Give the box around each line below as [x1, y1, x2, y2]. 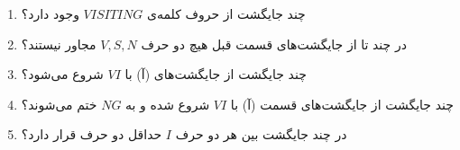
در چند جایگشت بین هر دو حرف [175, 125, 347, 144]
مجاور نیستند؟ [21, 34, 97, 53]
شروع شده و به [125, 94, 210, 113]
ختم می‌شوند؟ [21, 94, 97, 113]
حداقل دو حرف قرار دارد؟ [21, 125, 162, 144]
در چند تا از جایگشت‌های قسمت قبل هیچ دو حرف [141, 34, 407, 53]
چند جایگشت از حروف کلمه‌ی [146, 4, 306, 22]
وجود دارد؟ [21, 4, 79, 22]
